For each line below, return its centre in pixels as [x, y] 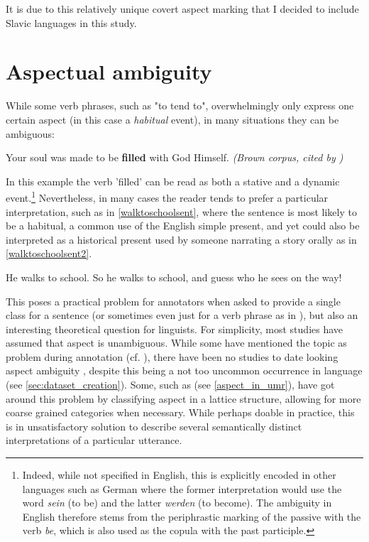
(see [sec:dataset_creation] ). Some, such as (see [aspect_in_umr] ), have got [170, 385]
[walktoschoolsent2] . [49, 253]
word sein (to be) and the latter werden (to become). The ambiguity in [177, 503]
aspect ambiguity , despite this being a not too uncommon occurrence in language [184, 370]
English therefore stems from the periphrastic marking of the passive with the [192, 516]
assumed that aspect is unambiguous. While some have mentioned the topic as [176, 343]
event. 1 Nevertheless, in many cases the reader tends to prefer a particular [167, 196]
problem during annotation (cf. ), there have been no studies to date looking [172, 356]
